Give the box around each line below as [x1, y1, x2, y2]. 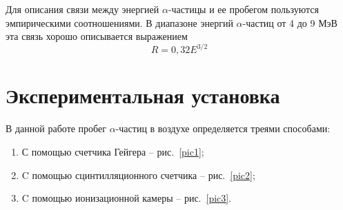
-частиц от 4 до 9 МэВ [242, 15, 337, 30]
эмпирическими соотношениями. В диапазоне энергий [6, 15, 233, 30]
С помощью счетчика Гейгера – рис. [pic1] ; [21, 145, 204, 158]
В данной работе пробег [6, 121, 107, 136]
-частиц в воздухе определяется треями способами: [115, 121, 331, 136]
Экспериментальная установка [6, 81, 280, 109]
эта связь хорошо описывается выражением [6, 29, 188, 43]
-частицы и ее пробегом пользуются [168, 2, 319, 16]
